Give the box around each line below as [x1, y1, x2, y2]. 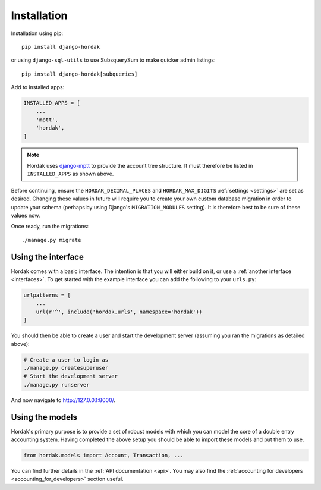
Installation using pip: [11, 30, 64, 37]
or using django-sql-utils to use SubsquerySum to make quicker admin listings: [11, 56, 216, 64]
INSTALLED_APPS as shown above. [27, 170, 114, 178]
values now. [11, 212, 40, 219]
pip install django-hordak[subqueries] [21, 70, 138, 77]
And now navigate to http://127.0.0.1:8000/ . [11, 396, 116, 404]
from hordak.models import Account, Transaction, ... [23, 452, 184, 459]
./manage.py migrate [21, 237, 81, 243]
